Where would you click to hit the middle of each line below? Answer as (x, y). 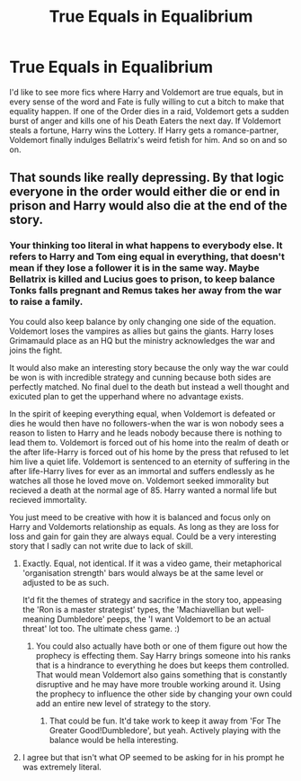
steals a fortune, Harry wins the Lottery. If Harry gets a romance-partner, (144, 130)
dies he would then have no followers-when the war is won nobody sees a (147, 423)
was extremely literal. (62, 767)
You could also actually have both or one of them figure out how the (161, 646)
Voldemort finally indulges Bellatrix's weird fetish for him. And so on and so (148, 139)
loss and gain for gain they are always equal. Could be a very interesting (143, 536)
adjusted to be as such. (66, 582)
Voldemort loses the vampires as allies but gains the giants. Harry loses (142, 331)
